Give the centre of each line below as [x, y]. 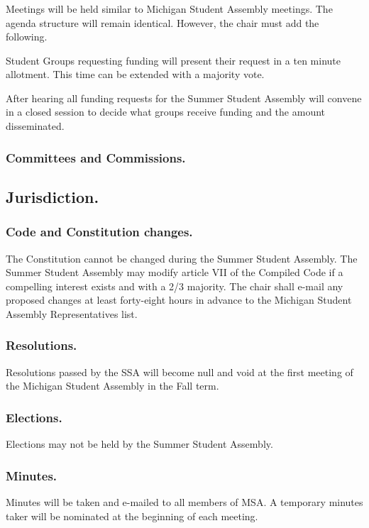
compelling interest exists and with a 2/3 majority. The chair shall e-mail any [175, 286]
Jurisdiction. [53, 196]
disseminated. [35, 126]
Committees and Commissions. [96, 157]
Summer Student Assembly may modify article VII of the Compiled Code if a [175, 272]
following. [27, 37]
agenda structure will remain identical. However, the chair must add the [163, 22]
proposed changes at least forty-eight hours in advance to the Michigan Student [179, 300]
